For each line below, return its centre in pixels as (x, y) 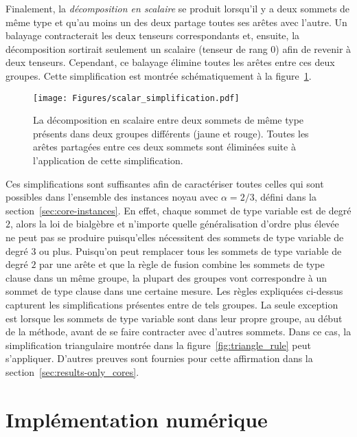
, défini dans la (285, 197)
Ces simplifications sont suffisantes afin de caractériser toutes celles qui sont (165, 183)
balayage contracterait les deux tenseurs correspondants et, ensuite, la (153, 35)
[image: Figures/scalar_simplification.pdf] (136, 98)
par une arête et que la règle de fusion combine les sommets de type (182, 264)
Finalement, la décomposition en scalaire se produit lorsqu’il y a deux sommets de (178, 8)
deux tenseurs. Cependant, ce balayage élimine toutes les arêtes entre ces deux (170, 62)
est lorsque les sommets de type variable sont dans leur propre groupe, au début (174, 318)
